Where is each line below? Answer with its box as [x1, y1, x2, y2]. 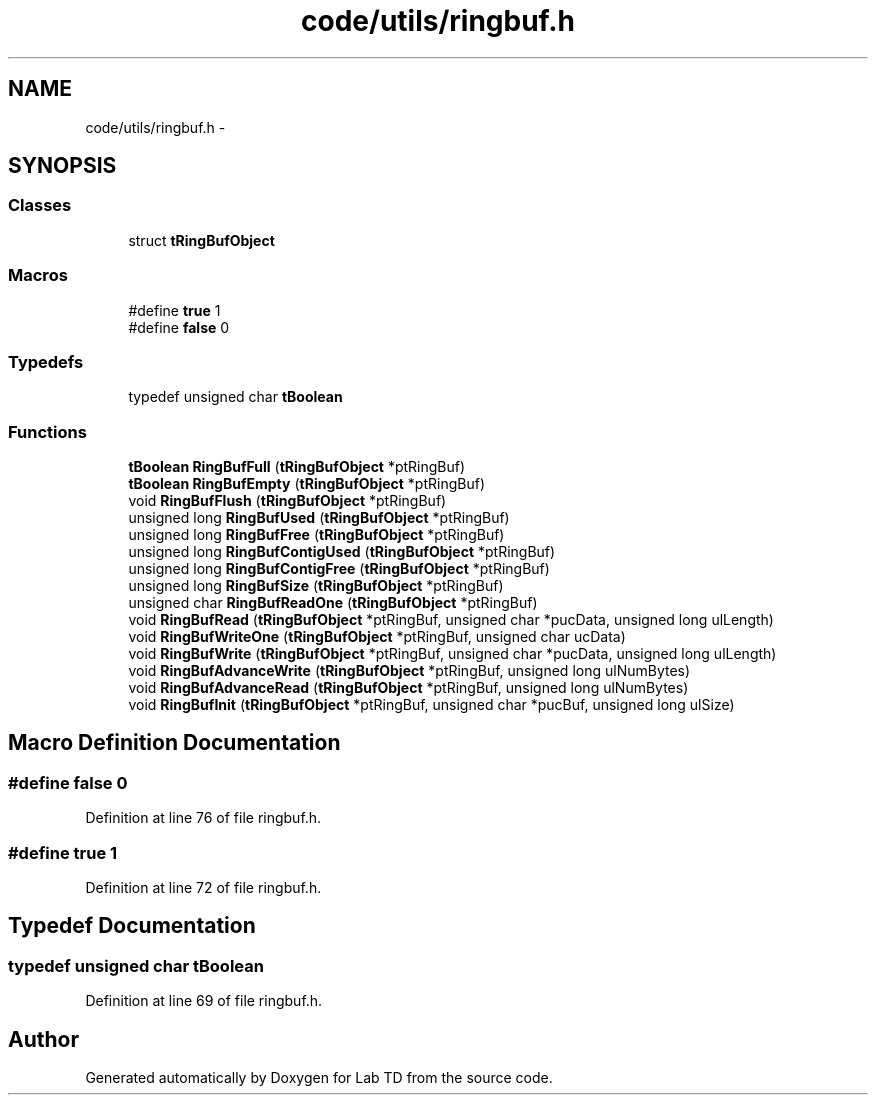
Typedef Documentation [8, 913, 256, 939]
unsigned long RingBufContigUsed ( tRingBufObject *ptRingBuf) [128, 543, 556, 561]
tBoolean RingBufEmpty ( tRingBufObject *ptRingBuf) [128, 475, 485, 493]
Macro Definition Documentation [8, 730, 341, 756]
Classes [8, 195, 72, 216]
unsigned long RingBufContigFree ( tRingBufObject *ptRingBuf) [128, 560, 550, 578]
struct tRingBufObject [128, 231, 275, 249]
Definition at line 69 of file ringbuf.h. [85, 992, 323, 1010]
